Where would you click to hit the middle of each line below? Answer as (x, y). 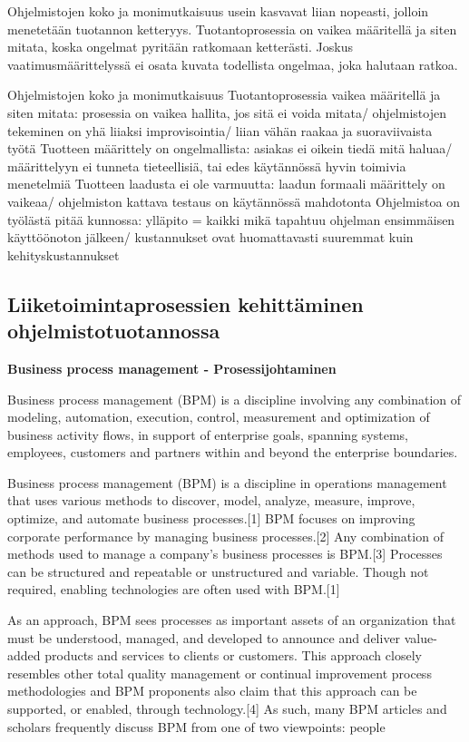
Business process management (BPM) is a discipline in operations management (227, 482)
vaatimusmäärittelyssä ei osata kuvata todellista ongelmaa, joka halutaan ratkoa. (233, 64)
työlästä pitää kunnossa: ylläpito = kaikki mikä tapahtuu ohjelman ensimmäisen (231, 219)
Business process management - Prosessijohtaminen (172, 368)
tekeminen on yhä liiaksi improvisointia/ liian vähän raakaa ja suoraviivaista (220, 130)
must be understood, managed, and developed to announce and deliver (204, 637)
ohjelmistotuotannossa (114, 331)
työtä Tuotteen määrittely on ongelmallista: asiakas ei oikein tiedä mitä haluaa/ (230, 148)
